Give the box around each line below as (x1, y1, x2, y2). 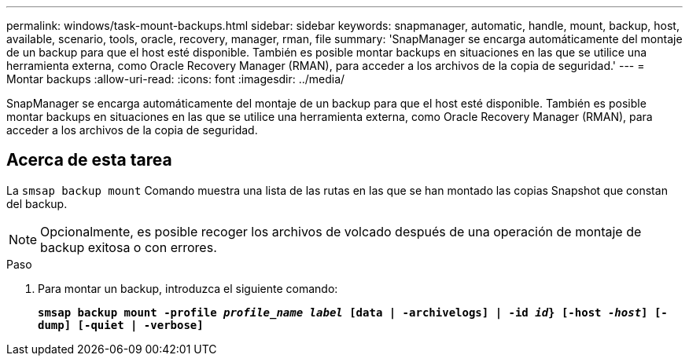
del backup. (6, 196, 68, 210)
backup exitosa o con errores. (40, 239, 217, 255)
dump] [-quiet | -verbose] (38, 318, 204, 331)
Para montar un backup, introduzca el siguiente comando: (38, 281, 338, 295)
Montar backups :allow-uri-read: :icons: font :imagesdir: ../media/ (6, 72, 345, 86)
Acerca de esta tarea (6, 150, 172, 170)
